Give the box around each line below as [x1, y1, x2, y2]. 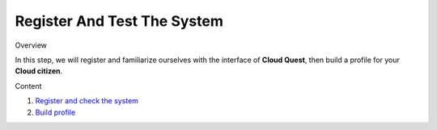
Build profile [35, 107, 76, 117]
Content [15, 81, 42, 90]
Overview [15, 40, 48, 50]
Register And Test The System [15, 12, 224, 30]
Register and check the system [35, 96, 139, 106]
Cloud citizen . [15, 66, 63, 76]
